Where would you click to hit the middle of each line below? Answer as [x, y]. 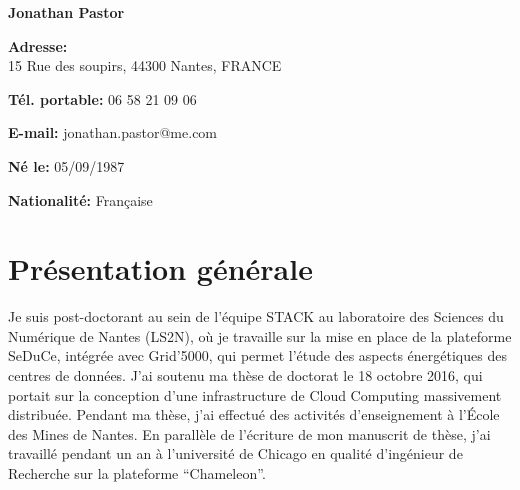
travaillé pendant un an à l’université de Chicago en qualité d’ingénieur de [235, 453]
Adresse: [38, 45]
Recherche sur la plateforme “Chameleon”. [137, 473]
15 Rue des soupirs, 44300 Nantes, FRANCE [145, 65]
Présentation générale [160, 268]
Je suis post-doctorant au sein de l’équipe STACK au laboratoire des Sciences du [256, 316]
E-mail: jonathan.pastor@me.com [113, 132]
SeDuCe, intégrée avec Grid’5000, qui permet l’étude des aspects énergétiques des [257, 355]
